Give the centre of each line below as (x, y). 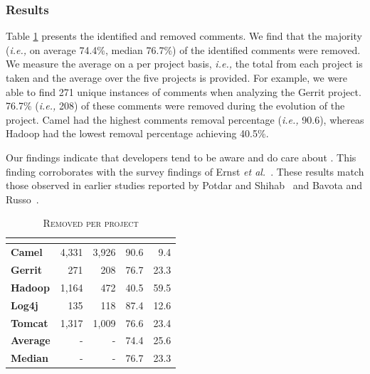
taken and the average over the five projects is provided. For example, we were (177, 78)
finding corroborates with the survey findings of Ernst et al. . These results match (185, 171)
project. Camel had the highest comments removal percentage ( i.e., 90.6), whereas (185, 119)
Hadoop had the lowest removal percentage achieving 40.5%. (137, 133)
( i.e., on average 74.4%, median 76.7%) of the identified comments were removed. (183, 49)
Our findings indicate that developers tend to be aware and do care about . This (181, 157)
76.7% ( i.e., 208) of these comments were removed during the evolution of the (175, 106)
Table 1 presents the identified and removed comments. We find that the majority (184, 36)
